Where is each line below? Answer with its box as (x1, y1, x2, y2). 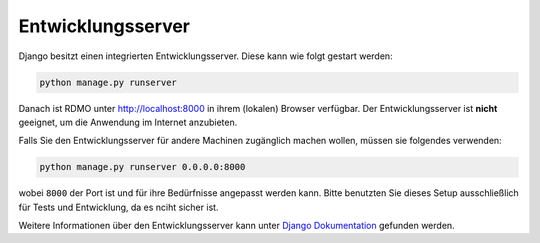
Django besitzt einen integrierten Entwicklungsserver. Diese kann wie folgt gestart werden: (18, 50, 394, 62)
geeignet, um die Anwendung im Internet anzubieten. (18, 116, 238, 128)
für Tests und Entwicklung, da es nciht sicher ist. (18, 201, 219, 213)
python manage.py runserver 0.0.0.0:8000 (39, 161, 246, 173)
